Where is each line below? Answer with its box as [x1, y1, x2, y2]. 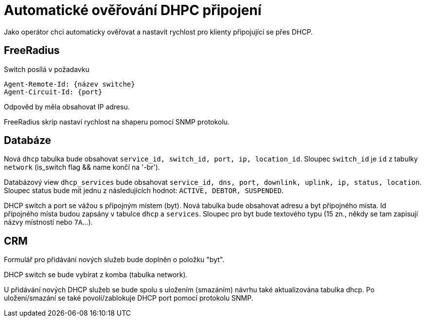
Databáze [4, 134, 52, 147]
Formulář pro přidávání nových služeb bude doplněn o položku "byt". [4, 255, 225, 264]
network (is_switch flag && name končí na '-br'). [4, 163, 160, 172]
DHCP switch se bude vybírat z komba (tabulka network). [4, 270, 188, 279]
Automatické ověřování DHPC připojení [4, 2, 262, 18]
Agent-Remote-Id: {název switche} [4, 80, 135, 88]
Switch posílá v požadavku [4, 65, 89, 73]
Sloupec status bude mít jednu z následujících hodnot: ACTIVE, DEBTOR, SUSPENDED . [4, 186, 284, 195]
